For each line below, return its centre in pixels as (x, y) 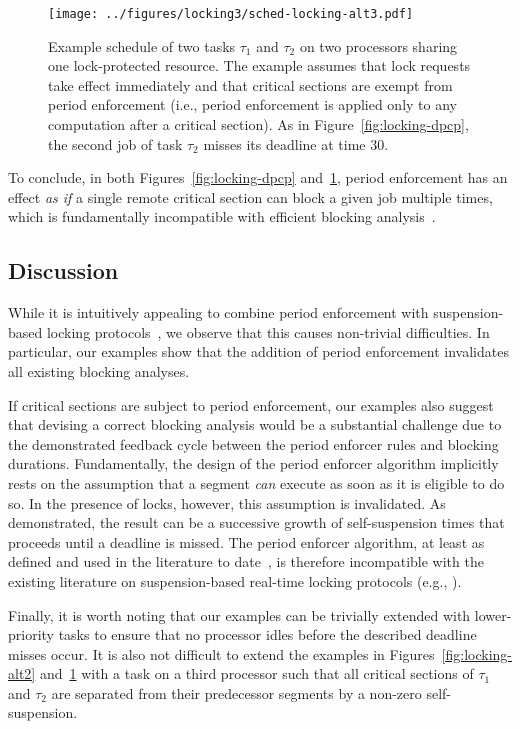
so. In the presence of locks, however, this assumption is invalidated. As (227, 502)
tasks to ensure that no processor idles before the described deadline (267, 634)
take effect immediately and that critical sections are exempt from (250, 84)
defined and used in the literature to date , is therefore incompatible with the (246, 561)
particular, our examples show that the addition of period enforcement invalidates (258, 351)
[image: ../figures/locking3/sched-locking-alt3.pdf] (231, 14)
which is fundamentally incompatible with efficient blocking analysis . (222, 216)
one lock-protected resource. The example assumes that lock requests (259, 65)
